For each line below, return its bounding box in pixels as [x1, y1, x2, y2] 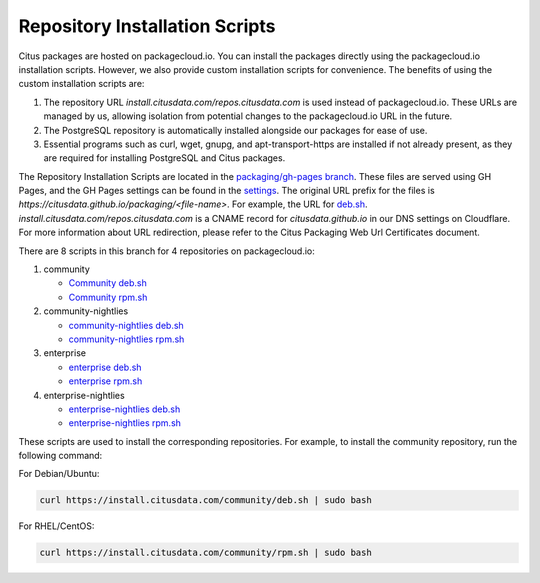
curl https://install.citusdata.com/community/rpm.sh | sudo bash [39, 547, 372, 559]
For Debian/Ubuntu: [18, 468, 100, 480]
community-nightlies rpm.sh [68, 333, 185, 345]
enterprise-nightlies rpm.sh [68, 417, 182, 429]
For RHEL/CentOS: [18, 520, 95, 532]
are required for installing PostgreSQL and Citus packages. [43, 152, 286, 164]
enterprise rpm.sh [68, 375, 143, 387]
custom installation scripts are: [18, 78, 145, 90]
